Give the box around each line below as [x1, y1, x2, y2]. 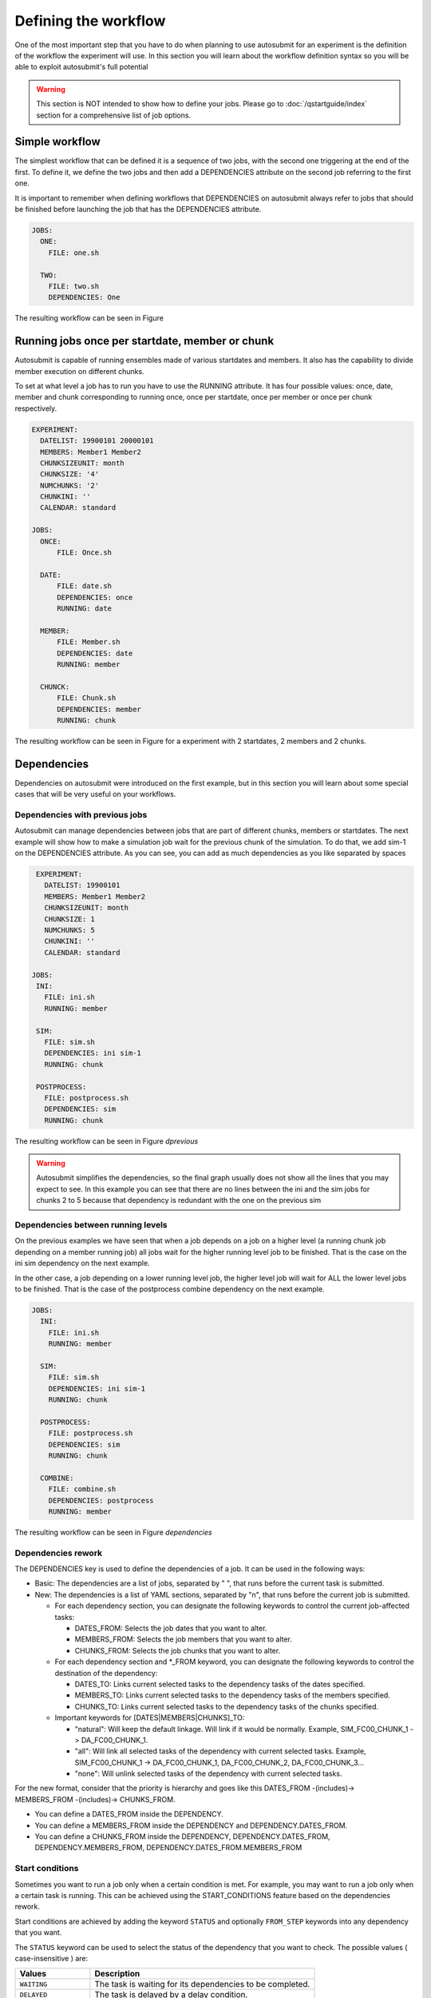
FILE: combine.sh [48, 1485, 117, 1494]
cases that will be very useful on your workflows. [14, 790, 176, 799]
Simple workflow [14, 135, 101, 149]
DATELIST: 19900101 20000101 [40, 436, 155, 445]
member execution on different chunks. [14, 366, 144, 376]
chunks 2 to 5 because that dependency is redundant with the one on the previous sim [36, 1196, 322, 1205]
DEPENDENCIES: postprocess [48, 1495, 155, 1505]
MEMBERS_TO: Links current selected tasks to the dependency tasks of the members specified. [74, 1690, 390, 1700]
